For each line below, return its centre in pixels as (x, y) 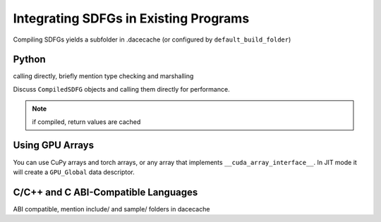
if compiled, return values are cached (86, 122)
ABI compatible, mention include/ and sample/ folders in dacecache (111, 209)
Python (29, 60)
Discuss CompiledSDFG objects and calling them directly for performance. (121, 89)
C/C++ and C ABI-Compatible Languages (105, 192)
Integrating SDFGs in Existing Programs (131, 18)
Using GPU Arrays (54, 146)
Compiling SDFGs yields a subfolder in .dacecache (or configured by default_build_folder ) (152, 39)
